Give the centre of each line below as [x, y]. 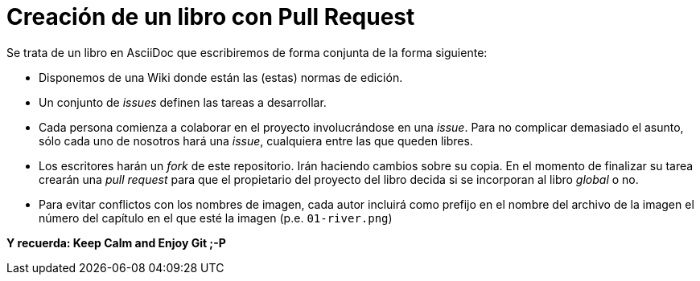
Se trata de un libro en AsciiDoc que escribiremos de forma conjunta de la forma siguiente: [247, 52]
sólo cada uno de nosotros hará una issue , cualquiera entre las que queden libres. [256, 140]
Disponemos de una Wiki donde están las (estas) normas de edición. [221, 77]
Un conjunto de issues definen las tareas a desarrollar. [183, 102]
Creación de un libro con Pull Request [211, 17]
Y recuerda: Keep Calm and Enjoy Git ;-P [116, 242]
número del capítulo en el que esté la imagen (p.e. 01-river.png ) [216, 218]
